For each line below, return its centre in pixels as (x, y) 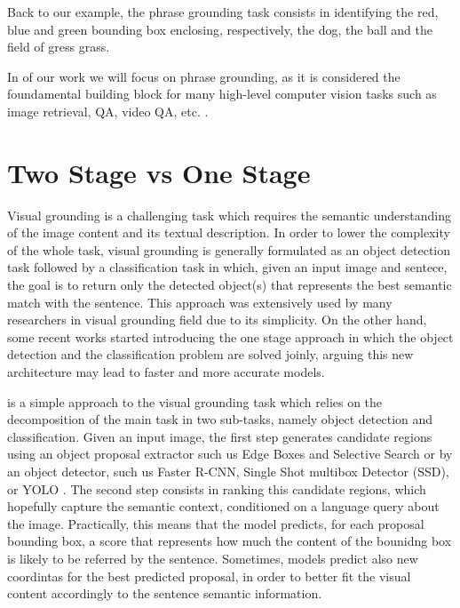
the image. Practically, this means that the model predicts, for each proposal (216, 523)
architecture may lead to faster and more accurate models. (166, 372)
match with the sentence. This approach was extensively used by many (200, 302)
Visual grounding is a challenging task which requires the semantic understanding (229, 215)
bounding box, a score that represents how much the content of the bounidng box (230, 541)
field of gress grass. (59, 47)
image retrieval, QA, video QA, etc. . (108, 111)
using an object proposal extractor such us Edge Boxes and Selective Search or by (230, 454)
